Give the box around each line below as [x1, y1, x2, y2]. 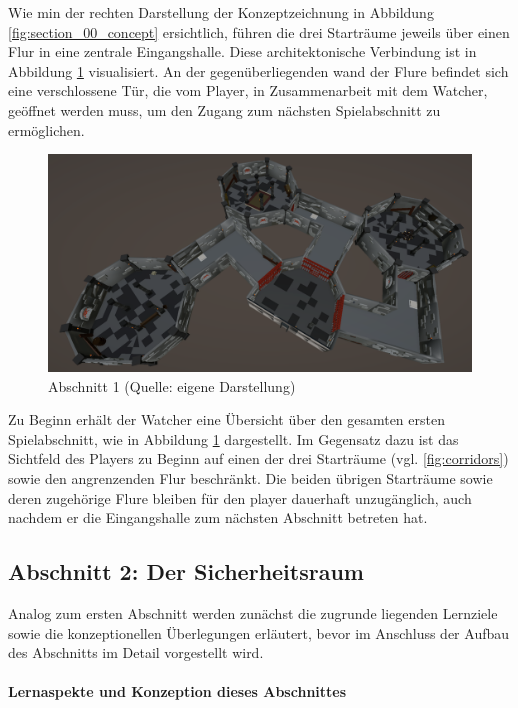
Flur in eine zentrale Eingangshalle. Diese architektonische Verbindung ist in [8, 41, 477, 62]
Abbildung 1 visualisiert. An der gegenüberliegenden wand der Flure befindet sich [8, 60, 509, 81]
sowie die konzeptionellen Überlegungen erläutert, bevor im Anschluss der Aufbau [8, 622, 510, 643]
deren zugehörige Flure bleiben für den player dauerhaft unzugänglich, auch [8, 487, 472, 508]
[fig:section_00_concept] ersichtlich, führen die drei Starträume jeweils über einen [8, 21, 510, 42]
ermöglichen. [8, 119, 85, 140]
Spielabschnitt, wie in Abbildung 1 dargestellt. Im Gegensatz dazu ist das [8, 428, 459, 449]
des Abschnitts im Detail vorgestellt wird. [8, 642, 264, 663]
